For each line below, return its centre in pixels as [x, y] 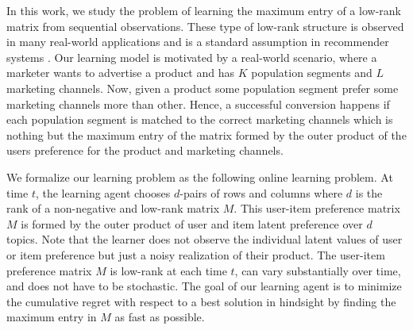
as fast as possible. [160, 317]
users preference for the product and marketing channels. [145, 150]
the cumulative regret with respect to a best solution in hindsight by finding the [201, 301]
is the [369, 192]
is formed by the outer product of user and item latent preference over [192, 223]
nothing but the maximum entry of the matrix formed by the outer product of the [206, 134]
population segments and [312, 73]
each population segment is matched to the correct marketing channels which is [200, 119]
